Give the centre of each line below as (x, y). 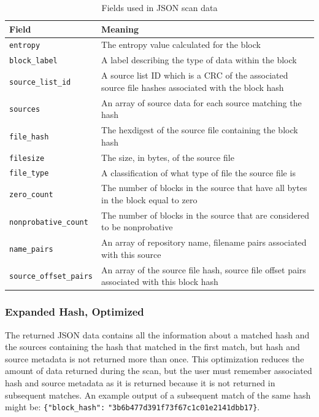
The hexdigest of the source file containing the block (200, 130)
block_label (33, 61)
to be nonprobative (137, 227)
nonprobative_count (49, 222)
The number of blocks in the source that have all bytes (204, 188)
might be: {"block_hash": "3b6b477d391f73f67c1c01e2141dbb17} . (133, 407)
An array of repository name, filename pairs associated (204, 242)
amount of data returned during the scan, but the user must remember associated (159, 371)
